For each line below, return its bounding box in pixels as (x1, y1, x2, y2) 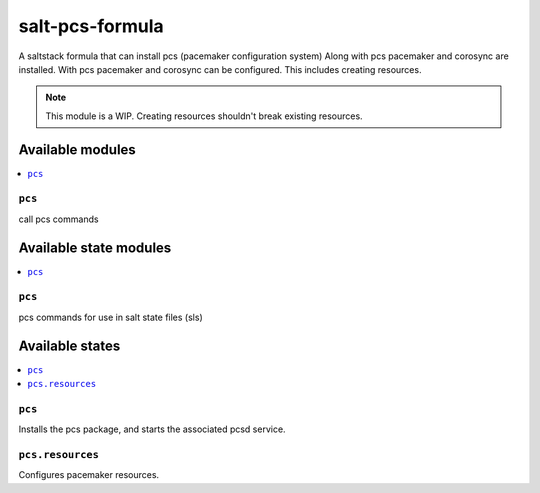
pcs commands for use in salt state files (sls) (18, 311, 204, 323)
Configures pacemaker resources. (18, 469, 160, 481)
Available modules (18, 141, 137, 158)
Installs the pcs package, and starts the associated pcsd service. (18, 423, 286, 435)
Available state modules (18, 239, 172, 256)
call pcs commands (18, 213, 99, 225)
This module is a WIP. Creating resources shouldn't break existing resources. (45, 110, 364, 122)
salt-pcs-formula (18, 15, 164, 37)
